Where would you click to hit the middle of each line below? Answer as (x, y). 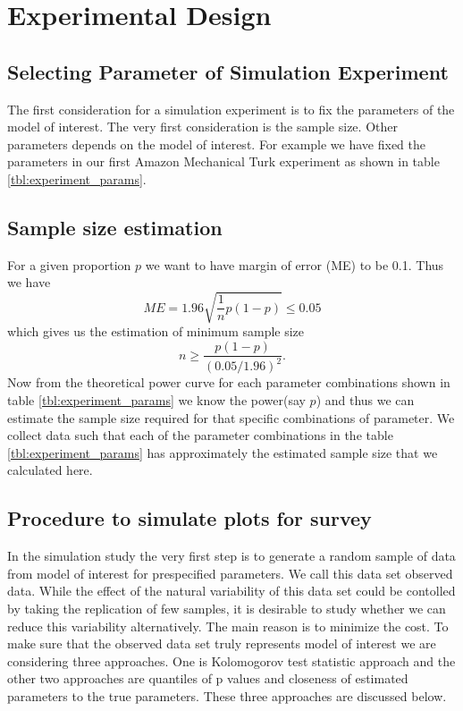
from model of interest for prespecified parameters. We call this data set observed (230, 573)
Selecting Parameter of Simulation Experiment (228, 71)
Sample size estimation (115, 227)
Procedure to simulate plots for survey (189, 518)
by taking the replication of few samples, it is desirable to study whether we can (227, 609)
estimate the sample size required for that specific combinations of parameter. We (231, 417)
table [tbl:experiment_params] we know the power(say (156, 400)
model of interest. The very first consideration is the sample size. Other (202, 127)
